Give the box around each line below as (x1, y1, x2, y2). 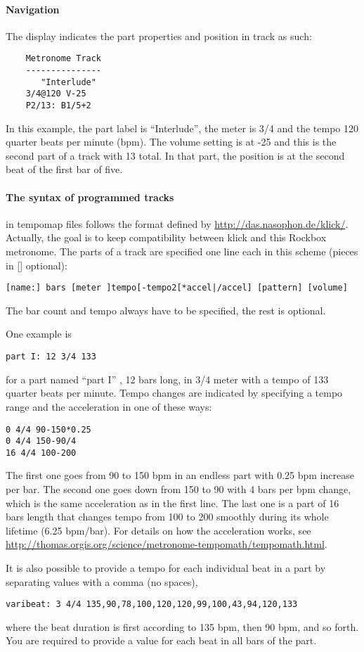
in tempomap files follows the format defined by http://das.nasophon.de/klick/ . (6, 216, 349, 231)
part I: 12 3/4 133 (6, 352, 96, 362)
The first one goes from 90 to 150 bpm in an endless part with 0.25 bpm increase (6, 468, 354, 482)
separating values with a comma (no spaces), (6, 574, 198, 589)
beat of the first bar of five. (6, 162, 123, 177)
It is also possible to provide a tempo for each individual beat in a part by (6, 561, 326, 575)
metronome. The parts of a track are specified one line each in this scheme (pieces (6, 244, 358, 259)
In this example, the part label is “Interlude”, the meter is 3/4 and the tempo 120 (6, 120, 358, 135)
